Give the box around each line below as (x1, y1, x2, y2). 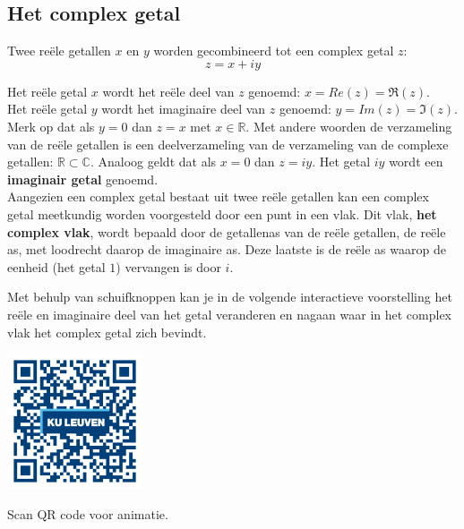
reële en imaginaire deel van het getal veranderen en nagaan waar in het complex (7, 304, 451, 323)
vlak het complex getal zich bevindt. (7, 322, 207, 341)
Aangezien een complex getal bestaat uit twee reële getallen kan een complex (7, 187, 429, 206)
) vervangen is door (116, 257, 221, 276)
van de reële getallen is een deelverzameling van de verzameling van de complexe (7, 134, 449, 153)
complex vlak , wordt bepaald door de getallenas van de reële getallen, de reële (7, 222, 446, 241)
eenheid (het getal (7, 257, 106, 276)
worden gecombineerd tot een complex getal (153, 41, 394, 60)
